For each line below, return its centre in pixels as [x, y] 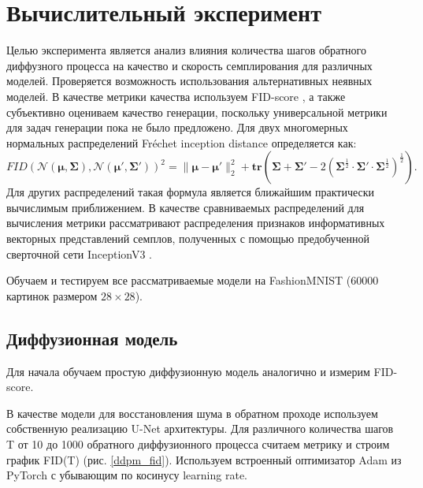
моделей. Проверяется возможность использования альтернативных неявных [189, 81]
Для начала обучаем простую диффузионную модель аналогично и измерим [188, 371]
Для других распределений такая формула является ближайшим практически [191, 192]
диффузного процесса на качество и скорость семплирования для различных [189, 65]
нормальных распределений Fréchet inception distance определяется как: [182, 142]
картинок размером [52, 295]
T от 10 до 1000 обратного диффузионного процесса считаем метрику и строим [198, 444]
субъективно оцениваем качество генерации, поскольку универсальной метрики [197, 112]
